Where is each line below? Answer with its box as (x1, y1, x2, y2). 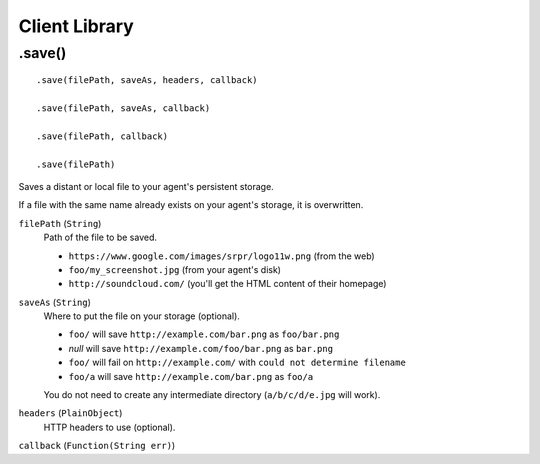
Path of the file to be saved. (43, 231, 157, 244)
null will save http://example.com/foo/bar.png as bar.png (68, 342, 334, 354)
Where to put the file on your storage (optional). (43, 310, 240, 322)
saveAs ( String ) (18, 296, 92, 308)
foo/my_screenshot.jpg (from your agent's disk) (68, 263, 282, 275)
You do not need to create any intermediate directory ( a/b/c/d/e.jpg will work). (43, 389, 381, 401)
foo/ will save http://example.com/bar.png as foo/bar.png (68, 328, 340, 340)
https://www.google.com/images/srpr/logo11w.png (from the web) (68, 250, 375, 262)
